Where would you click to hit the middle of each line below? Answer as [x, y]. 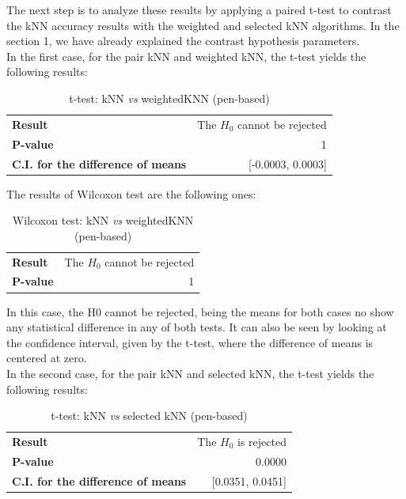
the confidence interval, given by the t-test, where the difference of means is [190, 342]
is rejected [262, 441]
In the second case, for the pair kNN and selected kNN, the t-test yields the [190, 373]
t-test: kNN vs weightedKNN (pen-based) [169, 98]
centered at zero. [47, 358]
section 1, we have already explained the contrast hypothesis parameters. [183, 41]
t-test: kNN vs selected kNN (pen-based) [149, 416]
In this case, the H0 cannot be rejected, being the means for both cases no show [200, 311]
